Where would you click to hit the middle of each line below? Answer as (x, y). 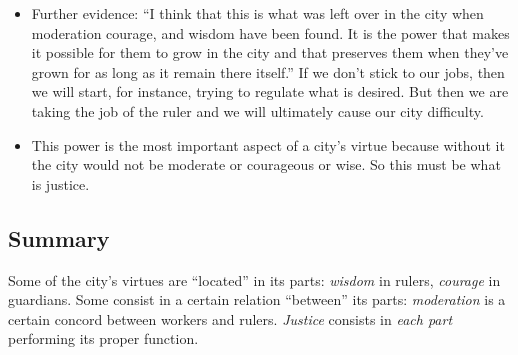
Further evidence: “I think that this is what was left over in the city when (257, 13)
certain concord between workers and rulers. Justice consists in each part (230, 318)
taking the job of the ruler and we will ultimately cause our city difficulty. (257, 110)
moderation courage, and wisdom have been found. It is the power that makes (270, 32)
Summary (59, 237)
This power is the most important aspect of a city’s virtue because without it (268, 144)
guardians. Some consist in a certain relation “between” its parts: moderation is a (257, 299)
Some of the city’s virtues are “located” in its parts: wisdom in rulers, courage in (254, 279)
